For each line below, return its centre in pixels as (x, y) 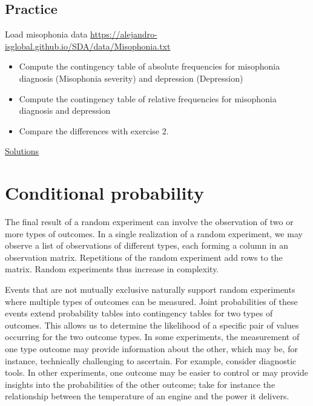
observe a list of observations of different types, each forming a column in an (147, 245)
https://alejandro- (124, 34)
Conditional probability (104, 193)
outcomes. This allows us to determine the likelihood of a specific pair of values (152, 325)
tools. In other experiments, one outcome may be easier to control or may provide (156, 372)
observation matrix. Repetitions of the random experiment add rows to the (144, 257)
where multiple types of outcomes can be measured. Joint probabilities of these (151, 301)
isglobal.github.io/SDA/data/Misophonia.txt (88, 46)
